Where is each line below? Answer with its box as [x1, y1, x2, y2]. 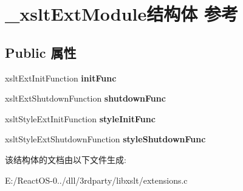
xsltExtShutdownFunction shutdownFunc [5, 92, 166, 105]
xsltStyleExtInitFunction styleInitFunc [5, 112, 156, 125]
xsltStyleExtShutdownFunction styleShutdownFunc [5, 133, 206, 145]
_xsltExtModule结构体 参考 [5, 1, 238, 26]
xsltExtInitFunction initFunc [5, 71, 117, 84]
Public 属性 [5, 43, 77, 61]
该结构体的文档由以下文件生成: [5, 153, 126, 165]
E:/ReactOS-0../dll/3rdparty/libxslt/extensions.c [5, 173, 188, 186]
